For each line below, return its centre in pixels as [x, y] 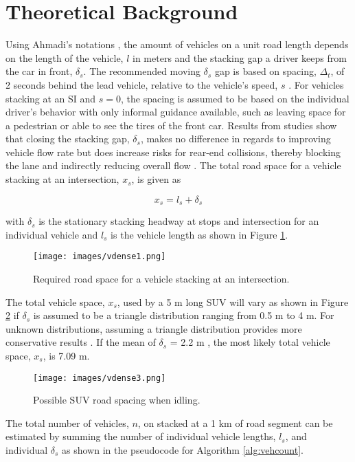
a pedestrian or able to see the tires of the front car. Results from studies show [171, 125]
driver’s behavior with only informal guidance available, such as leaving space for [176, 112]
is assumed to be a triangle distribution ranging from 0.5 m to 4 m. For [184, 315]
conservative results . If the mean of [81, 342]
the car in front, [39, 71]
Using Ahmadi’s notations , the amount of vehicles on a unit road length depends [177, 44]
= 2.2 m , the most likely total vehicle [250, 342]
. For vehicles [316, 84]
